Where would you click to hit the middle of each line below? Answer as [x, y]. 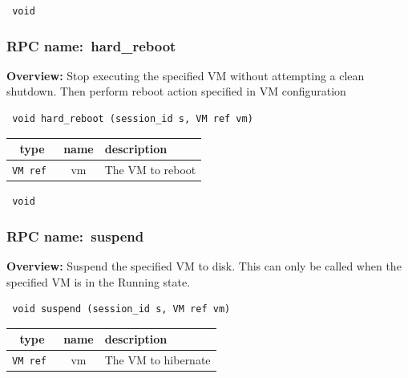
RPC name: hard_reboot [91, 45]
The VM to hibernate [158, 360]
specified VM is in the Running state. [99, 281]
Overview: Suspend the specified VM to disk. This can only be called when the [204, 266]
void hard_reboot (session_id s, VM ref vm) [133, 119]
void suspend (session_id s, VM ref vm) [121, 309]
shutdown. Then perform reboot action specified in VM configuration [176, 91]
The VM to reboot [150, 170]
